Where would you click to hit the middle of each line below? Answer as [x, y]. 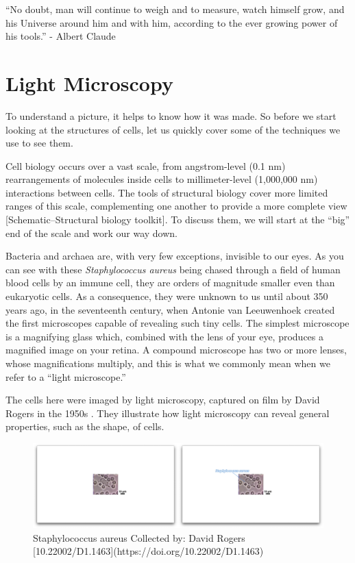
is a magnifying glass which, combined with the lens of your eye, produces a [165, 336]
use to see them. [39, 143]
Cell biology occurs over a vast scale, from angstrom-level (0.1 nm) [146, 165]
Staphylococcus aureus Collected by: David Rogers [139, 537]
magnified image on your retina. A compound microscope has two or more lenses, [176, 350]
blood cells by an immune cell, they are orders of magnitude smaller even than [170, 283]
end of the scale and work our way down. [91, 233]
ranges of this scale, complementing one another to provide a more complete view [176, 206]
